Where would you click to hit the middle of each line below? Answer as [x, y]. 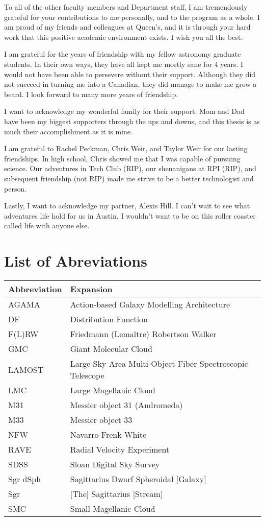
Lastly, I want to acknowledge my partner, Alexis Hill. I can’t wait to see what [127, 206]
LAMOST [26, 369]
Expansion [91, 289]
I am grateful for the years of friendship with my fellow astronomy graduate [123, 54]
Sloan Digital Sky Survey [115, 464]
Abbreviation [35, 289]
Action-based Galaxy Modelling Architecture [150, 304]
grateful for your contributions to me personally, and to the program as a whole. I [132, 17]
